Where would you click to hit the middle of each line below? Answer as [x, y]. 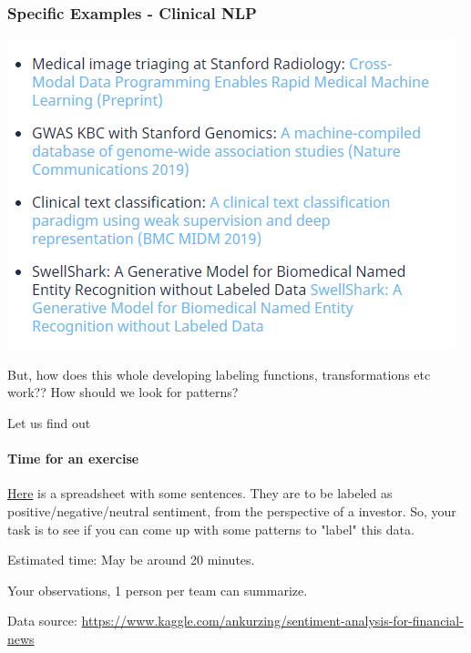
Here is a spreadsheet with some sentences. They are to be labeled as [200, 493]
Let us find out [49, 423]
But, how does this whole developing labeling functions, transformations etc [219, 374]
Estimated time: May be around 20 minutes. [131, 560]
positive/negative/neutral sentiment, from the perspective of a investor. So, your [232, 510]
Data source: [42, 621]
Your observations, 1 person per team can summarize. [158, 590]
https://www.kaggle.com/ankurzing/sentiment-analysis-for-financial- [272, 621]
